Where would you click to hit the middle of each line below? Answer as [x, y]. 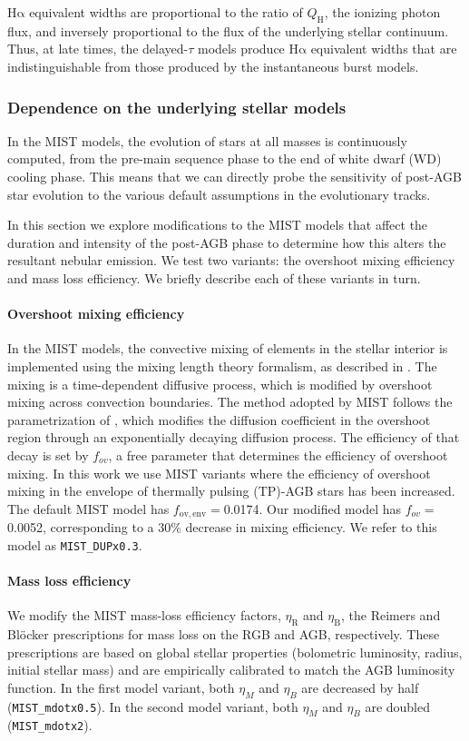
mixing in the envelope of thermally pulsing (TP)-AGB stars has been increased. [231, 491]
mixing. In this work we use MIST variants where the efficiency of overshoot [219, 473]
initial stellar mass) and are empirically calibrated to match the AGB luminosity [231, 670]
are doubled [398, 706]
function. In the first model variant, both [121, 687]
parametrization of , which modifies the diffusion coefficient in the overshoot [219, 419]
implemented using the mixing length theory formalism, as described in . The [222, 366]
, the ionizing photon [382, 12]
